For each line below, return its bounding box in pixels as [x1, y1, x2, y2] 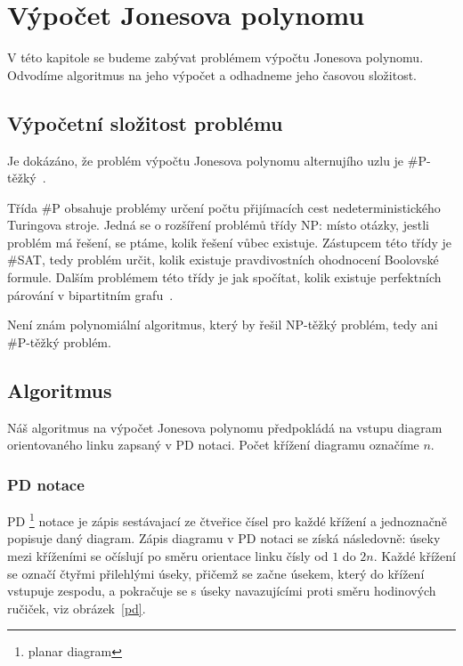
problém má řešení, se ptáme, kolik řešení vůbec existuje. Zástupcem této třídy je [7, 232, 452, 251]
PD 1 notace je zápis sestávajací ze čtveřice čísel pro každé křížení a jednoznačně [7, 509, 447, 530]
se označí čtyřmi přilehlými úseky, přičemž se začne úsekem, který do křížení [7, 564, 425, 582]
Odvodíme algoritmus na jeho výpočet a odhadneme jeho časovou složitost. [7, 65, 418, 84]
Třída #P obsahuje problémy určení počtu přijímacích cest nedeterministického [7, 198, 441, 216]
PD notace [7, 473, 85, 495]
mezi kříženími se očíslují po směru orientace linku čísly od [7, 546, 329, 564]
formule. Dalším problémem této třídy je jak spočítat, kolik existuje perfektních [7, 268, 442, 287]
